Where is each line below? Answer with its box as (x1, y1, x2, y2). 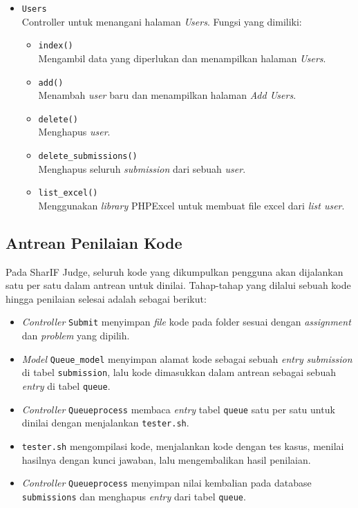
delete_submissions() (38, 151, 138, 161)
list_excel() (38, 188, 98, 198)
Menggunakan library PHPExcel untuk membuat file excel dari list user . (38, 198, 345, 212)
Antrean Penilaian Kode (6, 232, 182, 253)
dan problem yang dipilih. (21, 328, 130, 343)
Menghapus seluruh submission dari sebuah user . (38, 161, 246, 176)
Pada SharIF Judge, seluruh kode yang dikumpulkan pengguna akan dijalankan (6, 264, 343, 279)
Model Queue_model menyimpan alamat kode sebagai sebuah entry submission (21, 351, 352, 366)
